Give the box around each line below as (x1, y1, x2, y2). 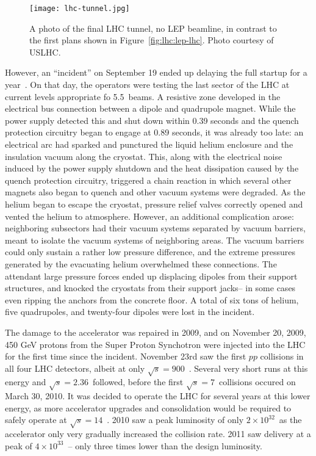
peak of (5, 439, 32, 452)
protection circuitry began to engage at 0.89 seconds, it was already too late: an (5, 126, 304, 139)
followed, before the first (92, 375, 184, 388)
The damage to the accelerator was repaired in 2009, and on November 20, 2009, (5, 325, 306, 338)
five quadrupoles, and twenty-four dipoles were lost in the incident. (5, 305, 255, 318)
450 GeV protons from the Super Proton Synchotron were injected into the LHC (5, 338, 306, 350)
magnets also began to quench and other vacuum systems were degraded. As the (5, 186, 306, 198)
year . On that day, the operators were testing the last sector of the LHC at (5, 78, 290, 91)
